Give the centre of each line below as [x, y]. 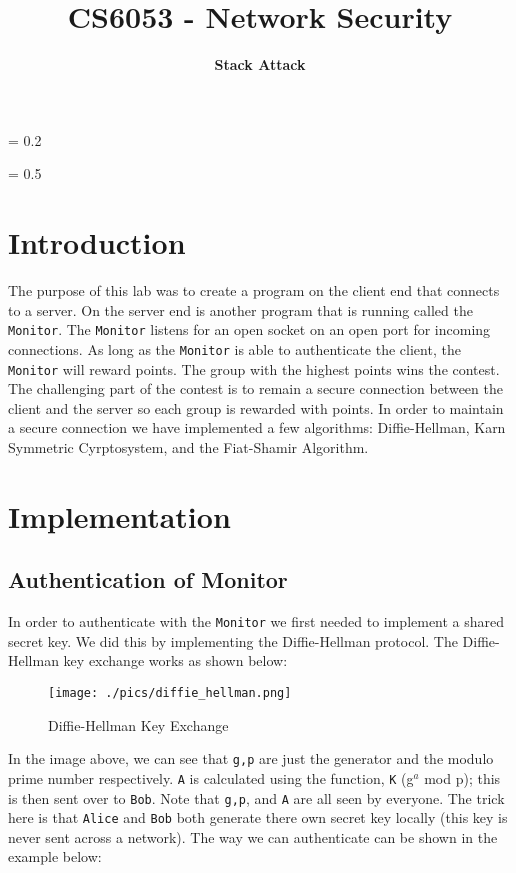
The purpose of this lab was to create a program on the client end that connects [254, 290]
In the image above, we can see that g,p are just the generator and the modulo [251, 758]
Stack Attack [260, 64]
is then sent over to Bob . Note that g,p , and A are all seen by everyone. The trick [256, 797]
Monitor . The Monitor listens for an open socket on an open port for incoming [249, 329]
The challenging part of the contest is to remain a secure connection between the [255, 388]
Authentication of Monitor [148, 579]
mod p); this [462, 777]
